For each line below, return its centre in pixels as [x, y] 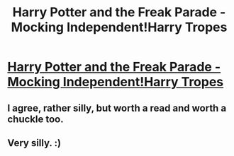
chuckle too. [35, 119]
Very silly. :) [34, 143]
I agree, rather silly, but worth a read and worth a [117, 108]
